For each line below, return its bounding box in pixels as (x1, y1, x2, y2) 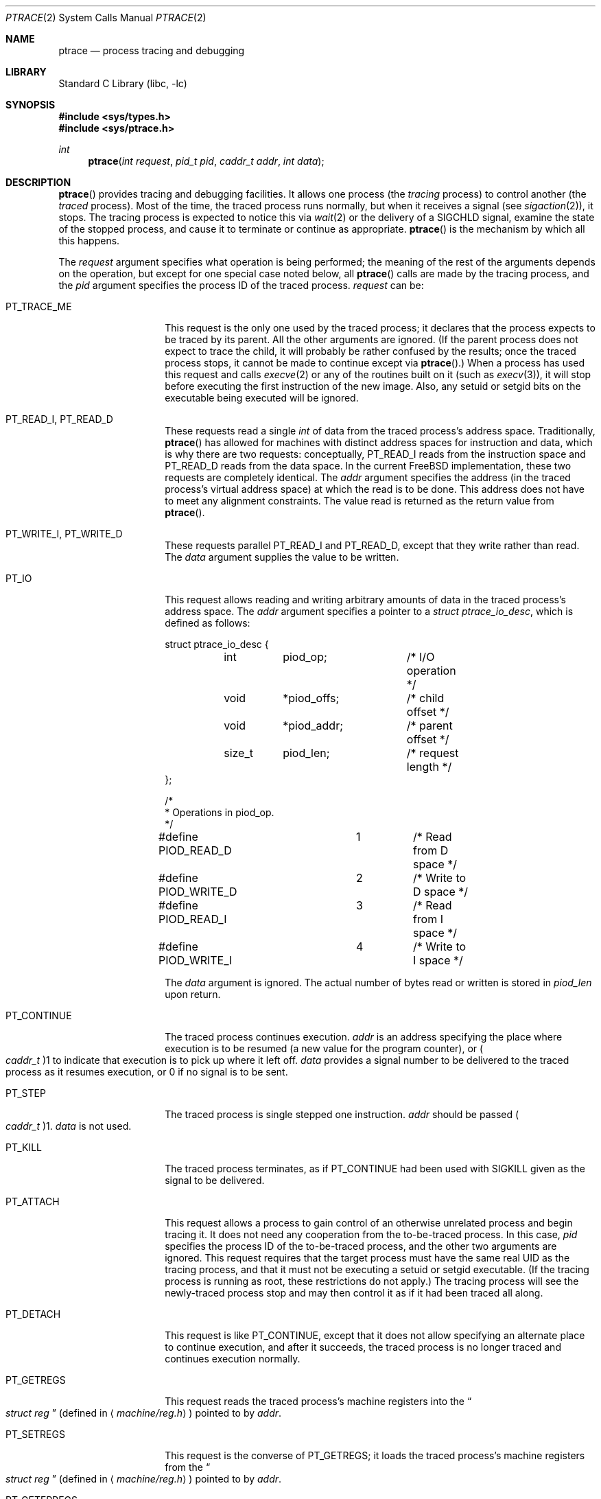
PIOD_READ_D (158, 844, 232, 857)
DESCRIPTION (5, 176, 71, 188)
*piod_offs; (283, 691, 340, 705)
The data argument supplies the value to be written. (165, 551, 399, 563)
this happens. (58, 235, 120, 246)
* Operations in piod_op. (165, 806, 274, 818)
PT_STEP (5, 1087, 46, 1099)
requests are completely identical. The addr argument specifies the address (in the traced (165, 472, 571, 483)
